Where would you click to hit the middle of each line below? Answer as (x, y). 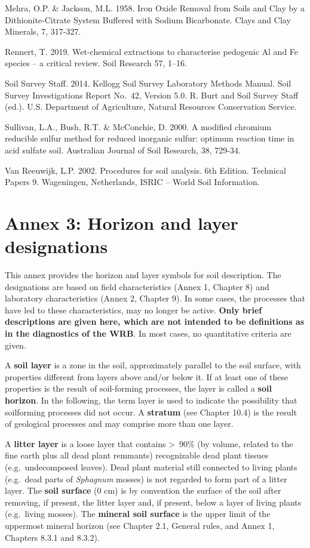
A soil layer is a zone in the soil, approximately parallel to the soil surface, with (153, 365)
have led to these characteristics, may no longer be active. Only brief (133, 310)
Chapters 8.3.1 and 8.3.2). (52, 537)
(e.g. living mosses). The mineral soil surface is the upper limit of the (138, 514)
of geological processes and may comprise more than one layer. (119, 424)
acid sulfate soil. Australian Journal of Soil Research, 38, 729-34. (123, 150)
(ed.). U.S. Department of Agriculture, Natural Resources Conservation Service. (151, 107)
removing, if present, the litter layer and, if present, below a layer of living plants (153, 502)
